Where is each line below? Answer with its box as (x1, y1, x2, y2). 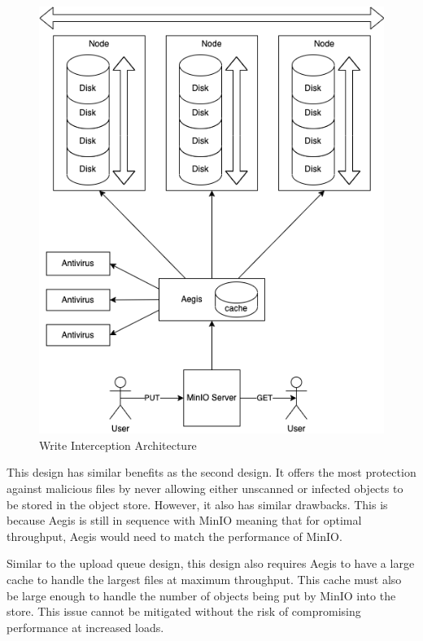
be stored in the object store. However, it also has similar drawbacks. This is (7, 495, 388, 512)
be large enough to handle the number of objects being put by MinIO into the (7, 586, 396, 604)
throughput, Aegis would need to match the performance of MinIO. (7, 527, 342, 544)
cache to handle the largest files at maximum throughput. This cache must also (7, 570, 402, 587)
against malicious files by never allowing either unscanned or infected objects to (7, 480, 403, 497)
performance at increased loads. (7, 618, 164, 635)
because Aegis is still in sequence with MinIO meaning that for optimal (7, 512, 362, 529)
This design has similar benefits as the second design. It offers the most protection (7, 464, 416, 481)
